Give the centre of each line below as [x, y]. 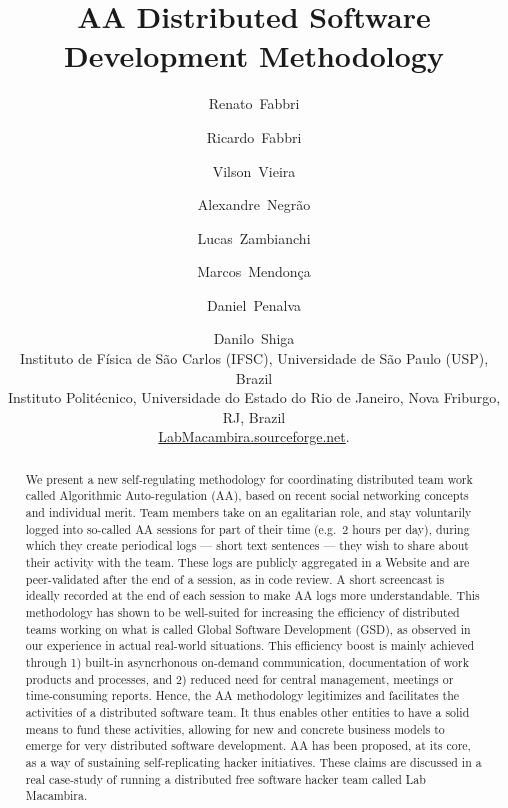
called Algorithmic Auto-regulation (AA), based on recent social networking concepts [247, 495]
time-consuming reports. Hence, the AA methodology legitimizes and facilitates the [242, 695]
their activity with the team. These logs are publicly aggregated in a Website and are [247, 562]
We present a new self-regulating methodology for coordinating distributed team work [249, 478]
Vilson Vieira [254, 170]
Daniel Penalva [254, 304]
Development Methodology [254, 55]
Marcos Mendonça [254, 271]
